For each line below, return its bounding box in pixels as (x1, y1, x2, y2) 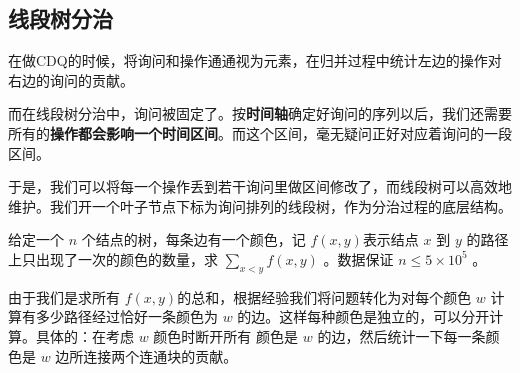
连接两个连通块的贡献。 (83, 345, 238, 366)
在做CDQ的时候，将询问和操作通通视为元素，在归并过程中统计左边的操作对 (8, 50, 502, 71)
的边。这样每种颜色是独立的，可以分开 (237, 306, 490, 327)
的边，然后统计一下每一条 (317, 325, 486, 346)
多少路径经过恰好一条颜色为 (35, 306, 218, 327)
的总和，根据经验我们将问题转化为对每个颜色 (177, 286, 472, 307)
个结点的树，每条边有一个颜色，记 (81, 229, 306, 250)
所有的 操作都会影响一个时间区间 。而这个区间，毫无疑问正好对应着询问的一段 (8, 122, 512, 143)
